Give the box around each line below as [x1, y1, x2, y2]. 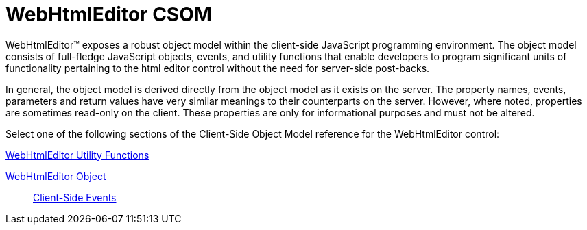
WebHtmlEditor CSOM [5, 3, 212, 26]
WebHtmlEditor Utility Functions [5, 149, 149, 161]
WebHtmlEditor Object [5, 170, 106, 182]
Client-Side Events [33, 191, 117, 203]
